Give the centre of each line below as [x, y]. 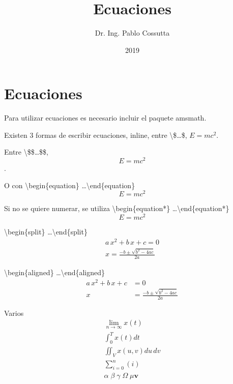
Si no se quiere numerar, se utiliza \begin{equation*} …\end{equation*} [117, 208]
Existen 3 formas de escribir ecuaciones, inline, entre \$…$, [96, 135]
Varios [14, 313]
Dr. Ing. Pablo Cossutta [132, 33]
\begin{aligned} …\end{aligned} [55, 272]
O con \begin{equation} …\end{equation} [70, 185]
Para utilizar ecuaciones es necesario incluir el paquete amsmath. [105, 118]
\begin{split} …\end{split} [46, 232]
